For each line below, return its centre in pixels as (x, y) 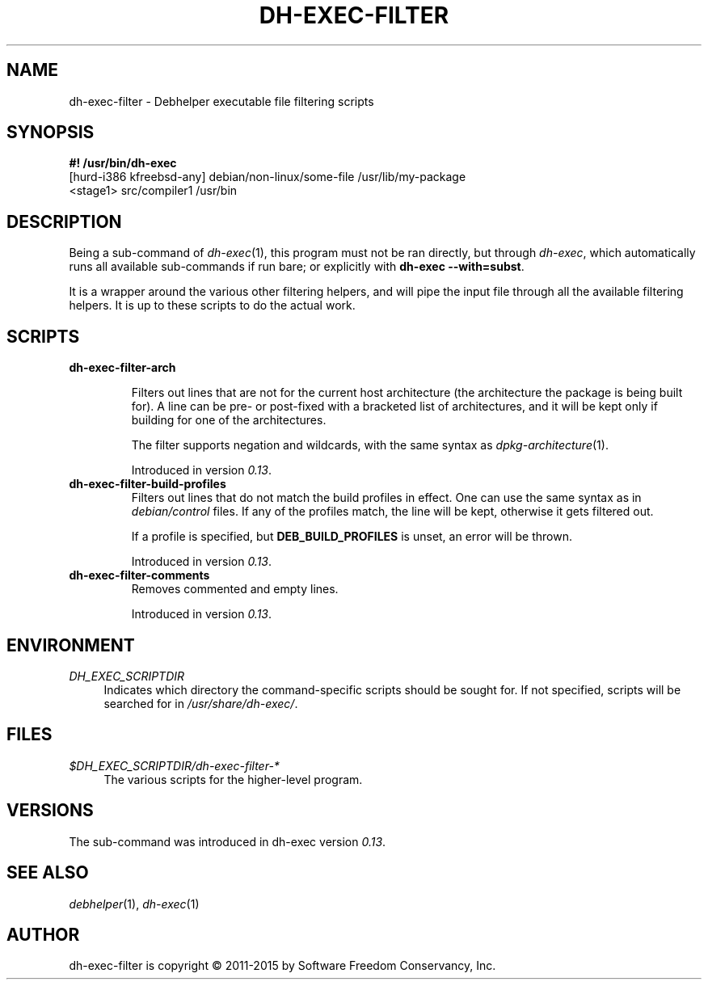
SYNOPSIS (51, 133)
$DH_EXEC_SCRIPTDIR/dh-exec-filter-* (174, 765)
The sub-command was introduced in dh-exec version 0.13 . (228, 841)
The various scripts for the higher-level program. (233, 779)
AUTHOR (43, 934)
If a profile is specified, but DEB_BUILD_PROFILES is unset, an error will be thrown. (352, 537)
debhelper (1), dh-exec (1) (134, 904)
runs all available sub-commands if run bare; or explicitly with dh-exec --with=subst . (297, 267)
